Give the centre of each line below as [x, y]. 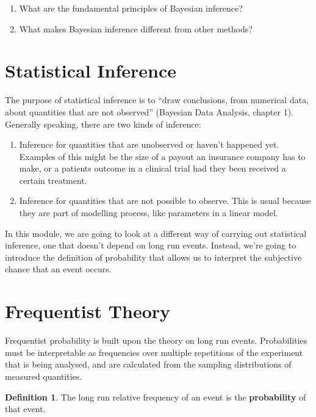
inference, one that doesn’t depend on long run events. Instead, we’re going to [151, 245]
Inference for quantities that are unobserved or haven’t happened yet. [149, 144]
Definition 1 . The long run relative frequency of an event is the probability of [156, 397]
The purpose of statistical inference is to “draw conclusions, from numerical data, [157, 100]
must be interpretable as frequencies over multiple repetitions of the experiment [154, 352]
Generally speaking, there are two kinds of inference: [103, 124]
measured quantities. [44, 376]
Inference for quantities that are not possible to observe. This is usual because [165, 201]
